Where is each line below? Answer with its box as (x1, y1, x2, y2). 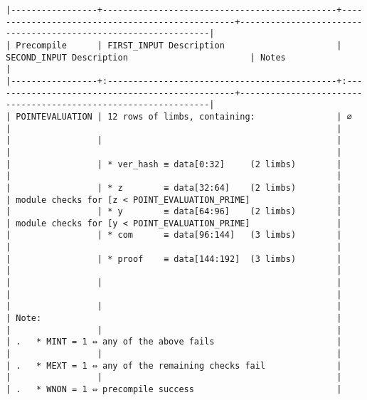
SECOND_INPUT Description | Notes (6, 52, 286, 63)
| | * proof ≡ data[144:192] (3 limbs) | (6, 253, 342, 264)
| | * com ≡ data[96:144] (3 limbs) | (6, 230, 342, 241)
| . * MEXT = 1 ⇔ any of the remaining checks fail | (6, 360, 342, 371)
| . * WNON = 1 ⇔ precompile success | (6, 384, 342, 394)
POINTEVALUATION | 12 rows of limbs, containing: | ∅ (16, 111, 352, 122)
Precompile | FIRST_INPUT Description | (16, 40, 342, 51)
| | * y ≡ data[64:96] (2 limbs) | (6, 206, 342, 217)
